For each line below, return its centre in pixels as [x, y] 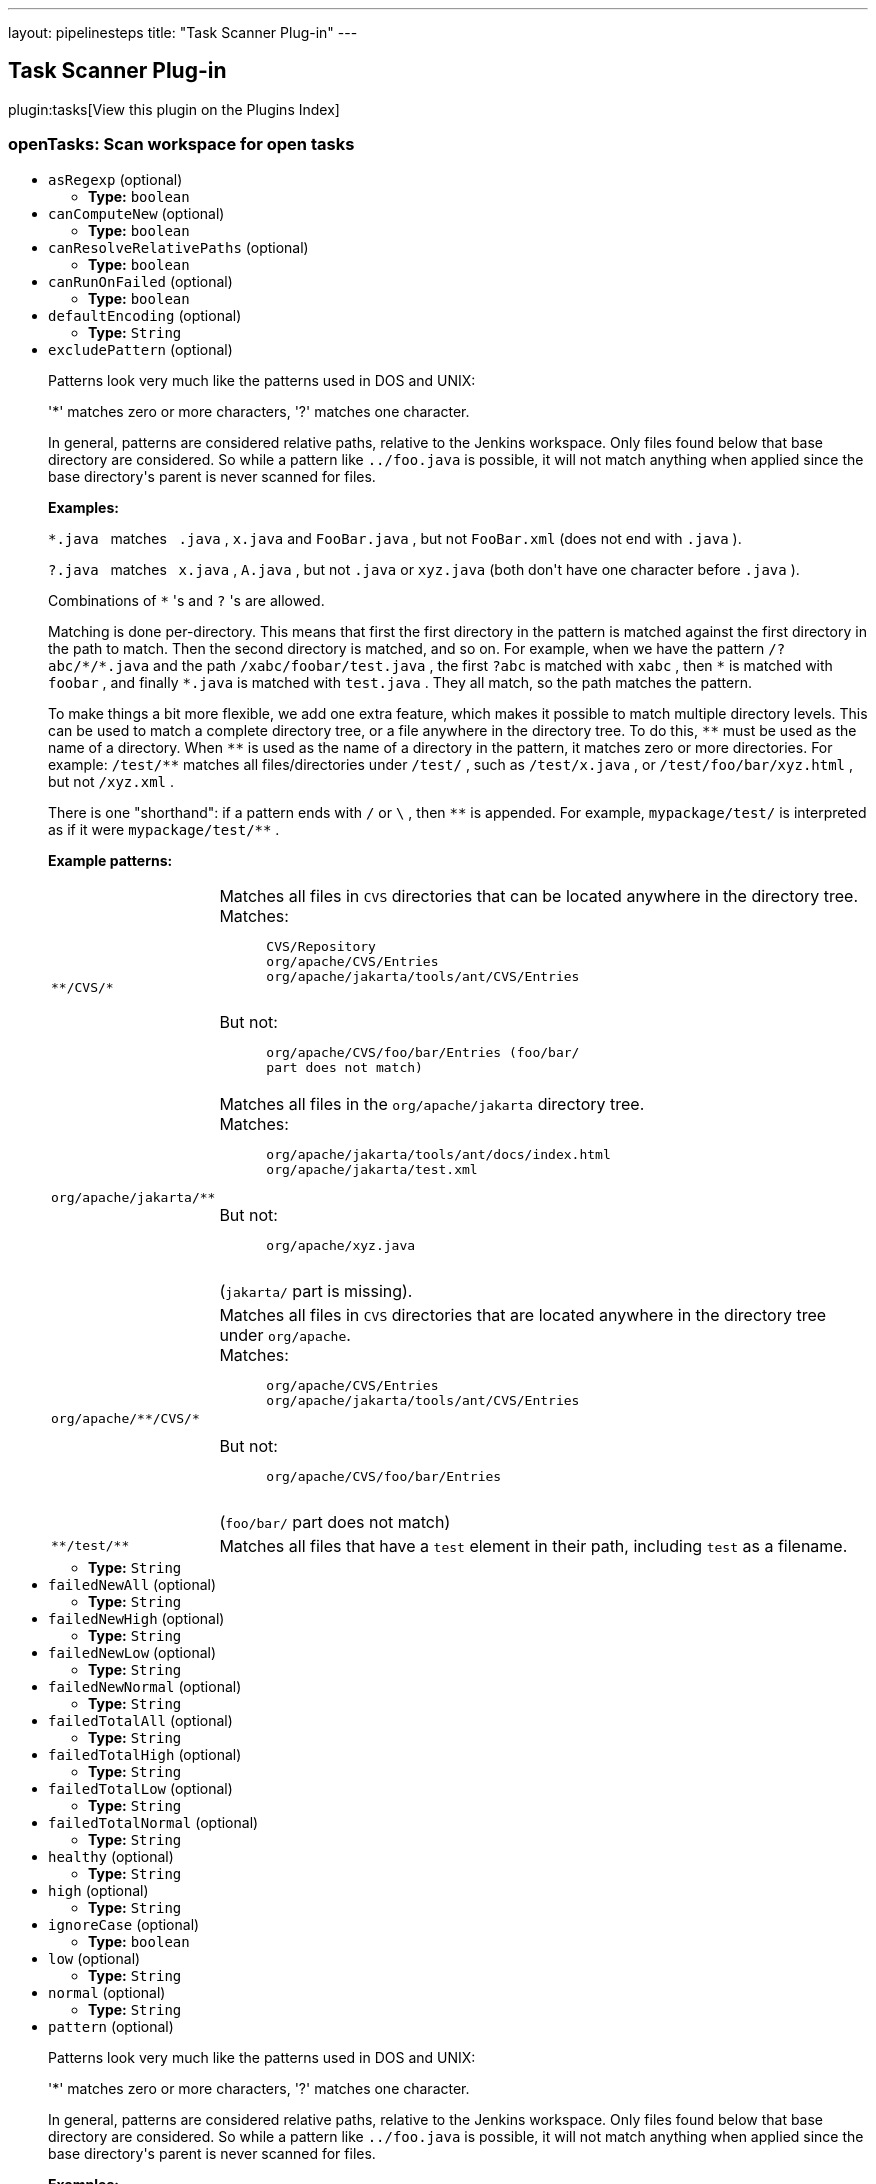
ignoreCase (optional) [124, 1924]
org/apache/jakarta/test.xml [372, 1169]
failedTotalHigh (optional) [145, 1754]
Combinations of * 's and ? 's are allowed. [186, 600]
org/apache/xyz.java [341, 1245]
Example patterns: [110, 860]
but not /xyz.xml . [111, 781]
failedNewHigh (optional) [136, 1618]
